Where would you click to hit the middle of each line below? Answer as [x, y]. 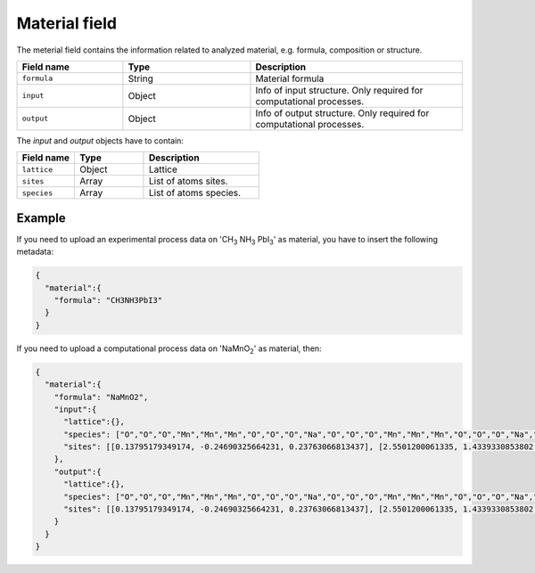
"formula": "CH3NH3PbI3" [108, 300]
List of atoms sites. [188, 181]
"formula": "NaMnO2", [101, 397]
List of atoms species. [194, 193]
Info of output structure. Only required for [342, 113]
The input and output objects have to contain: [100, 140]
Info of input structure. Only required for [339, 90]
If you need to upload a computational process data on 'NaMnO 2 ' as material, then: [169, 349]
